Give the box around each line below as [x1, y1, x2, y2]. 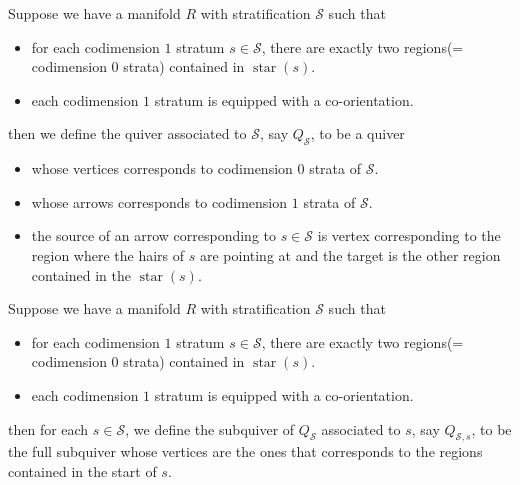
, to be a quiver [310, 123, 405, 144]
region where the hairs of [31, 244, 185, 265]
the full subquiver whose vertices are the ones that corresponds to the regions [8, 441, 483, 462]
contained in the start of [8, 460, 157, 481]
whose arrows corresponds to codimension [31, 191, 288, 212]
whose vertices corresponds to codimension [31, 158, 293, 179]
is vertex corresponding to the [317, 225, 501, 246]
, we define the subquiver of [125, 418, 295, 439]
